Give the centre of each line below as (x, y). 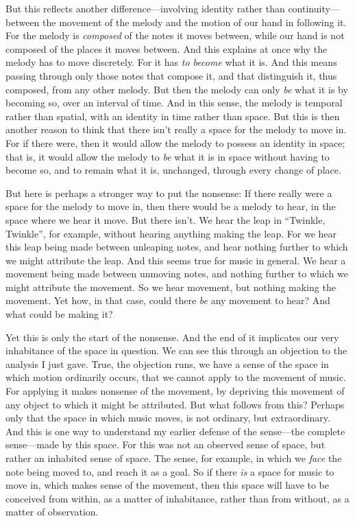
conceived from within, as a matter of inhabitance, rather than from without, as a (177, 498)
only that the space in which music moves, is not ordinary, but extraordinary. (168, 418)
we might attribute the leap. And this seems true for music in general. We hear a (176, 260)
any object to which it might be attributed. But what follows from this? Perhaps (175, 404)
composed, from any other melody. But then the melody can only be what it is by (177, 89)
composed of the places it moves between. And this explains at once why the (167, 48)
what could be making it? (59, 314)
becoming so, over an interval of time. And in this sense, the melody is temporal (174, 103)
